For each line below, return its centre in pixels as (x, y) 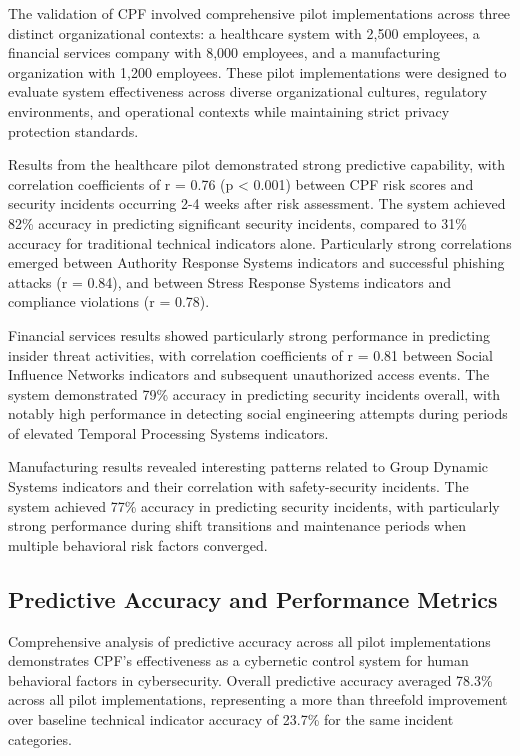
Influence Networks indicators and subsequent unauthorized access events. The (249, 374)
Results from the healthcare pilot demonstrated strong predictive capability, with (256, 164)
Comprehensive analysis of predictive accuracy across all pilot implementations (249, 640)
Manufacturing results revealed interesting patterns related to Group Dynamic (248, 466)
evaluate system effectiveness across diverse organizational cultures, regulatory (248, 91)
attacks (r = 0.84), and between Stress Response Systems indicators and (230, 281)
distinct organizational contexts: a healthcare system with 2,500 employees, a (244, 32)
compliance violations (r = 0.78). (109, 301)
